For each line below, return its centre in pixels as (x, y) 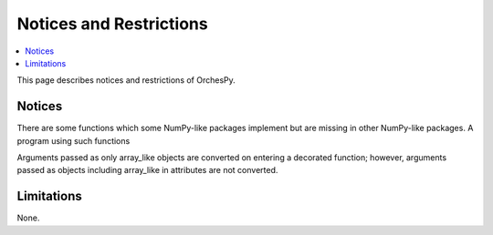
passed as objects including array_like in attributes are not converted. (147, 170)
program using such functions (73, 140)
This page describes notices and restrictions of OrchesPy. (126, 80)
